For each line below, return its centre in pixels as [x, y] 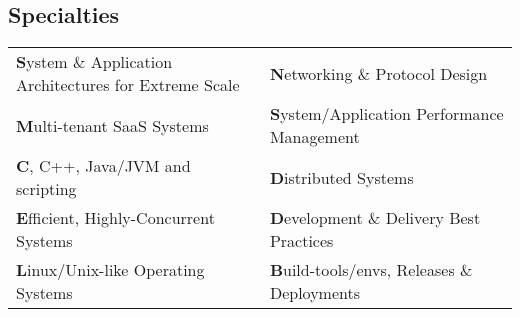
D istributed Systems [341, 177]
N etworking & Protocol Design [378, 73]
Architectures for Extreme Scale [128, 85]
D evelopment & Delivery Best [375, 218]
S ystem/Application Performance [386, 114]
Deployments [315, 293]
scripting [46, 189]
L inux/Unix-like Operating [110, 270]
